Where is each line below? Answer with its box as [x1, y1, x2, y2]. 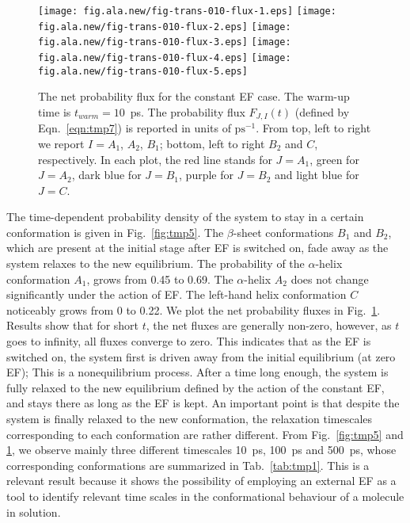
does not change [290, 270, 369, 287]
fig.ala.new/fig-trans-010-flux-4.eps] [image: [38, 52, 291, 63]
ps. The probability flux [130, 103, 245, 120]
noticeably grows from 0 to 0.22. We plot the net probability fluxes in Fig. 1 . [6, 301, 381, 318]
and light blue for [275, 166, 359, 183]
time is [38, 103, 71, 120]
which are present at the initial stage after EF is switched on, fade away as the [6, 239, 389, 256]
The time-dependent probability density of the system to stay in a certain [6, 208, 364, 225]
